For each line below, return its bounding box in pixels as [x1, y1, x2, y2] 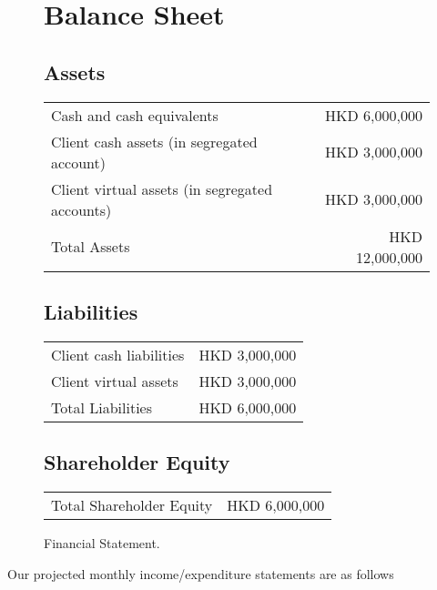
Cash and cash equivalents [51, 104, 218, 126]
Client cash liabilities [51, 343, 185, 365]
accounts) [51, 198, 112, 220]
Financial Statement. [44, 533, 160, 552]
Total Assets [51, 236, 130, 258]
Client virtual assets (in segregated [51, 178, 273, 199]
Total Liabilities [51, 396, 152, 418]
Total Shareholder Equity [51, 493, 213, 515]
